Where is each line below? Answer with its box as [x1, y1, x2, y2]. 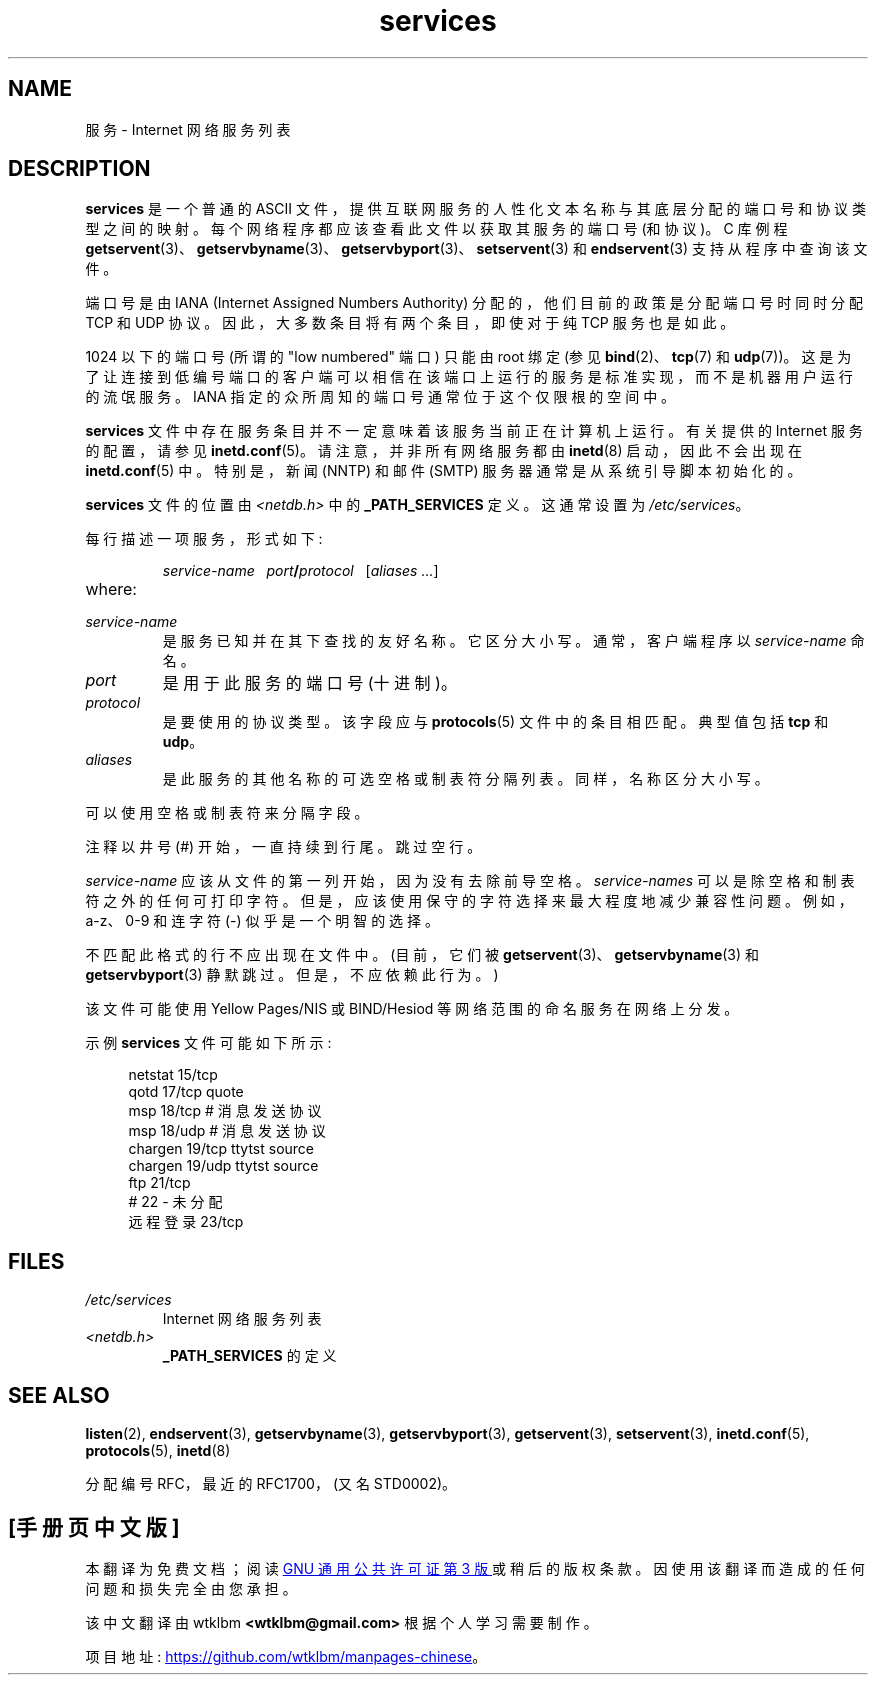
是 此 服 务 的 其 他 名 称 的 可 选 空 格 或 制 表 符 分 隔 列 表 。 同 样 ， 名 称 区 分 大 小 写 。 [162, 770, 769, 788]
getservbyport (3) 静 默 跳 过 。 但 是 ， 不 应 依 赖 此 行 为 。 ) [85, 966, 499, 984]
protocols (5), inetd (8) [85, 1442, 231, 1460]
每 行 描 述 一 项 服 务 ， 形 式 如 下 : [85, 530, 323, 548]
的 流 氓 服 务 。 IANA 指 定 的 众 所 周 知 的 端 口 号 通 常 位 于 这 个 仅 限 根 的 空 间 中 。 [85, 388, 676, 406]
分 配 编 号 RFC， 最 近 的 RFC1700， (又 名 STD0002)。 [85, 1475, 457, 1493]
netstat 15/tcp [128, 1066, 218, 1084]
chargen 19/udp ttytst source [128, 1157, 319, 1175]
